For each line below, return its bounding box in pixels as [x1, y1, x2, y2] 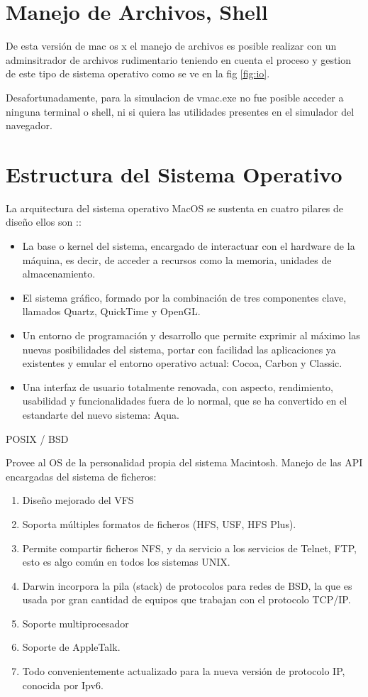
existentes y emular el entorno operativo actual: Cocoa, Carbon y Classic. [22, 356, 342, 371]
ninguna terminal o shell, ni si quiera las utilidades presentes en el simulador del [6, 104, 355, 119]
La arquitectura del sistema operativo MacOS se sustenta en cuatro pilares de [6, 200, 344, 215]
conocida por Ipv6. [22, 677, 104, 692]
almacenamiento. [22, 266, 96, 281]
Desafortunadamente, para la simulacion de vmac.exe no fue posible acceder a [6, 89, 344, 104]
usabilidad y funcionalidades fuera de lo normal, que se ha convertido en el [22, 393, 347, 408]
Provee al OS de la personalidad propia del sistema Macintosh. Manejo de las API [6, 455, 363, 470]
